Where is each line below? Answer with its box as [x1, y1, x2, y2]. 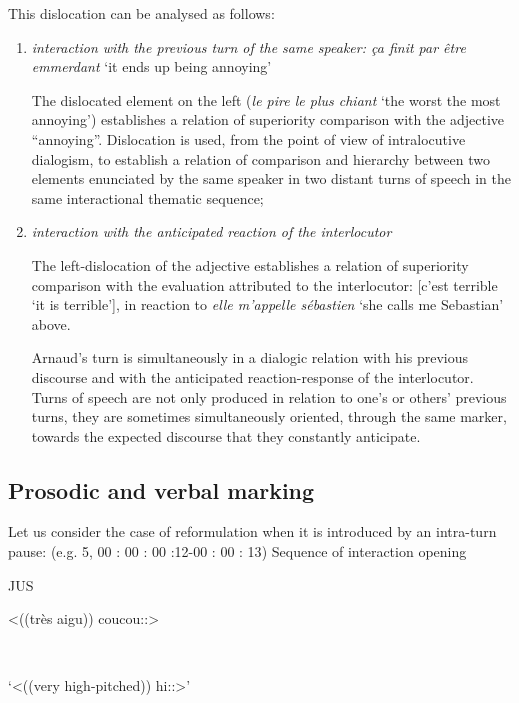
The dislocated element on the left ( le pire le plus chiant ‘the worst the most [31, 89, 501, 110]
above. [31, 313, 71, 334]
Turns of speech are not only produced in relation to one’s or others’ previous [31, 386, 507, 407]
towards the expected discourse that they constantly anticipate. [31, 425, 421, 446]
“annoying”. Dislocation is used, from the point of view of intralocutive [31, 128, 466, 149]
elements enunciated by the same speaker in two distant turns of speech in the [31, 168, 512, 189]
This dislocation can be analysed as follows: [8, 3, 275, 23]
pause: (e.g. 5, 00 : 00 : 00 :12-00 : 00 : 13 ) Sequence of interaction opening [8, 541, 467, 562]
